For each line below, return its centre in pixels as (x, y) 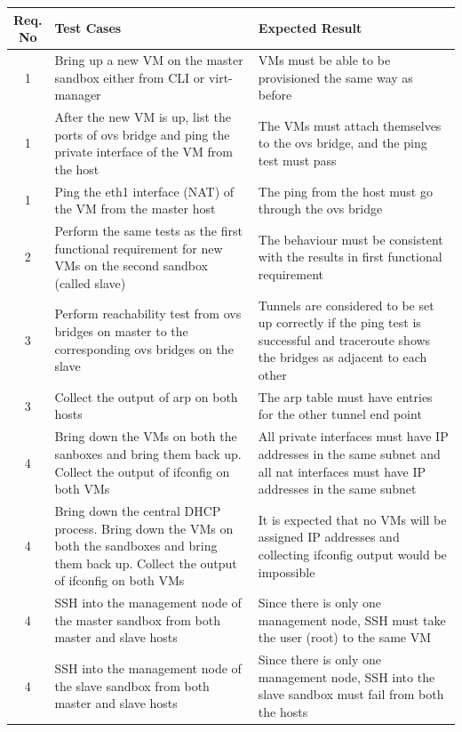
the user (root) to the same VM (345, 637)
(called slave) (90, 282)
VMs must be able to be (324, 59)
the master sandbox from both (137, 619)
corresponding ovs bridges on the (144, 348)
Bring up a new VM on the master (149, 59)
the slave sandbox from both (132, 685)
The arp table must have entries (345, 396)
